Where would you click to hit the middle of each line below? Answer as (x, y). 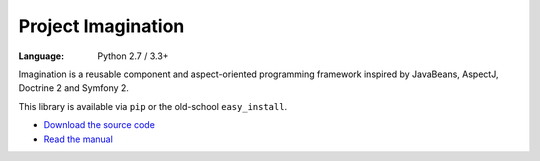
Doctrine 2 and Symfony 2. (74, 88)
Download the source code (99, 125)
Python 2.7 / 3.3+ (133, 56)
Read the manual (78, 139)
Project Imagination (101, 26)
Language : (41, 56)
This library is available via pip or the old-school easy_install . (153, 106)
